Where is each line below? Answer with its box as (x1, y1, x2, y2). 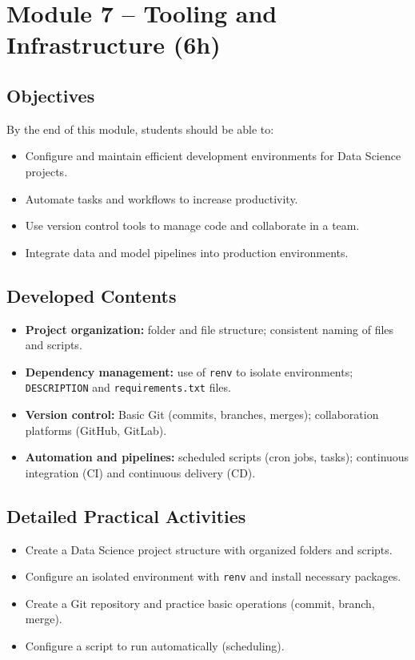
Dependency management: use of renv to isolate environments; (25, 363, 353, 380)
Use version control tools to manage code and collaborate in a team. (25, 217, 360, 234)
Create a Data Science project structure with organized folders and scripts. (25, 541, 393, 557)
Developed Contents (6, 283, 177, 308)
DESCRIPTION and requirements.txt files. (25, 379, 231, 396)
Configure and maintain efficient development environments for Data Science (25, 147, 401, 164)
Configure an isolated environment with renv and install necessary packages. (25, 568, 401, 585)
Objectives (6, 82, 95, 107)
